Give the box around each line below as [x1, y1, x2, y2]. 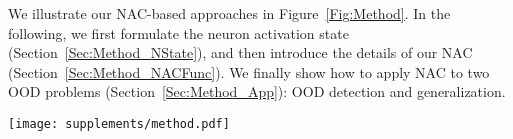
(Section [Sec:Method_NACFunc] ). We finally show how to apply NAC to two [8, 61, 490, 82]
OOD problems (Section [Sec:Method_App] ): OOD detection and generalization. [8, 81, 506, 102]
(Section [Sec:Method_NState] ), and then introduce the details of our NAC [8, 42, 473, 63]
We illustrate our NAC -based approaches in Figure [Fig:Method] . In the [8, 3, 451, 23]
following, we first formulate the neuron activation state [8, 22, 349, 43]
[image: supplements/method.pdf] [8, 116, 230, 131]
